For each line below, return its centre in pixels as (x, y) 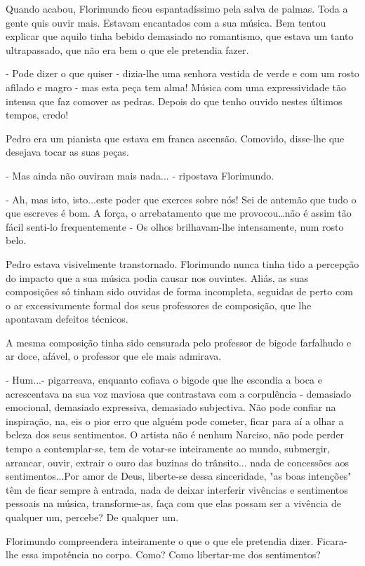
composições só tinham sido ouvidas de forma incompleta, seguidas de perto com (179, 291)
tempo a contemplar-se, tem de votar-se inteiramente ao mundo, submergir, (168, 449)
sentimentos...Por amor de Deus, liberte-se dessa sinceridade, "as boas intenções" (179, 476)
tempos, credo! (37, 115)
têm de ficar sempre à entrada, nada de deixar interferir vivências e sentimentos (177, 489)
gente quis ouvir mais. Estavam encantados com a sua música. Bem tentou (166, 22)
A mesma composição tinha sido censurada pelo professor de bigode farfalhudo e (179, 342)
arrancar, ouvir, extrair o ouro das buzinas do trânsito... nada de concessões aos (177, 462)
